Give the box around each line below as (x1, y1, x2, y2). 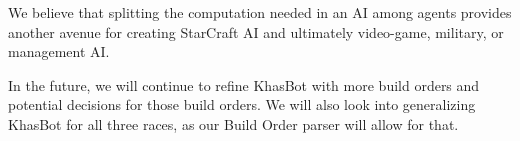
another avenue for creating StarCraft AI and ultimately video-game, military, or (8, 21, 504, 42)
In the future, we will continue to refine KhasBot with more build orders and (8, 74, 480, 95)
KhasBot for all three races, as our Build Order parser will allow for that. (8, 113, 459, 134)
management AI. (8, 41, 110, 62)
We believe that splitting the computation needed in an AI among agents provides (8, 2, 512, 22)
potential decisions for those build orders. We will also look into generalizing (8, 94, 476, 115)
